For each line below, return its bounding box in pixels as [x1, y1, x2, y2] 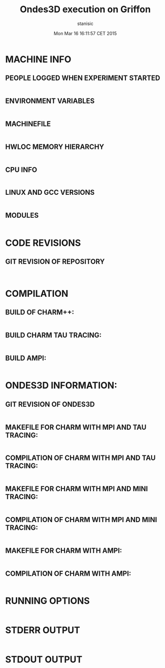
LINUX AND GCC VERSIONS [5, 188, 95, 197]
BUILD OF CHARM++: [5, 308, 75, 317]
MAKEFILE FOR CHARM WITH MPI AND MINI [5, 484, 148, 493]
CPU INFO [5, 165, 37, 174]
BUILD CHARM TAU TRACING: [5, 331, 102, 340]
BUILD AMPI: [5, 353, 47, 363]
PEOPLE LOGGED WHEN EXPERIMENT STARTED [5, 74, 160, 83]
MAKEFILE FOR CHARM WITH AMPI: [5, 546, 122, 555]
